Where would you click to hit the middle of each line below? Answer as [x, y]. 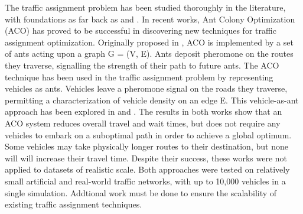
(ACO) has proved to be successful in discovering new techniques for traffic [141, 30]
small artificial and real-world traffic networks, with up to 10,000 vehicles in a [145, 181]
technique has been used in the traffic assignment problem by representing [139, 77]
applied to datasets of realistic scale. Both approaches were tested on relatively [147, 169]
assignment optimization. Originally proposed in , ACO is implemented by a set [149, 42]
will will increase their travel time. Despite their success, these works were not [146, 158]
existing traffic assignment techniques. [74, 204]
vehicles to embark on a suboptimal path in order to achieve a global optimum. [148, 134]
